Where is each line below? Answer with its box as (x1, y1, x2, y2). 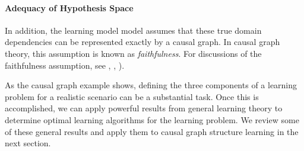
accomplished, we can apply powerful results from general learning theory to (5, 102, 283, 114)
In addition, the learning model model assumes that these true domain (5, 24, 262, 36)
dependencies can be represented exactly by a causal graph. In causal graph (5, 36, 280, 48)
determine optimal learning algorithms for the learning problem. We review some (5, 113, 299, 126)
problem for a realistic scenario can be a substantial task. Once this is (5, 90, 259, 102)
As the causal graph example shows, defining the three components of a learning (5, 79, 297, 91)
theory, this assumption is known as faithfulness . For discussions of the (5, 47, 262, 59)
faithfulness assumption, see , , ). (5, 59, 125, 71)
